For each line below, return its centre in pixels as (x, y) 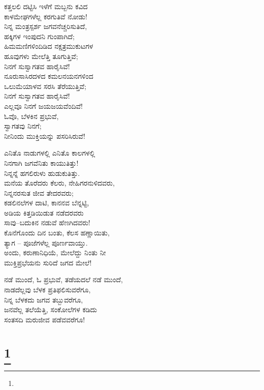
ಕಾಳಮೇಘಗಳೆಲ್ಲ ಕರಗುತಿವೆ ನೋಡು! (46, 16)
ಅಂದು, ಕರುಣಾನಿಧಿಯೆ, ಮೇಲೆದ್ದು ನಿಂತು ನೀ (55, 252)
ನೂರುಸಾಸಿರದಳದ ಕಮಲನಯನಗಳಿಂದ (49, 76)
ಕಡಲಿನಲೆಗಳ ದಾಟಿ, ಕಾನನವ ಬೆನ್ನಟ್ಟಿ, (47, 203)
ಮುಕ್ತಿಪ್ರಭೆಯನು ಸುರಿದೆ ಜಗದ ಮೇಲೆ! (48, 262)
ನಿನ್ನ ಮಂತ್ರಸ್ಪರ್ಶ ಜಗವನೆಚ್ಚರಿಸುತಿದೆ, (46, 26)
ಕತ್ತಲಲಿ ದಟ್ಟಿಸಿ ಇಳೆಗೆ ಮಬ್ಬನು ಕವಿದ (46, 6)
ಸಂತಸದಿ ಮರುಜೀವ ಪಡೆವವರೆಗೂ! (45, 319)
